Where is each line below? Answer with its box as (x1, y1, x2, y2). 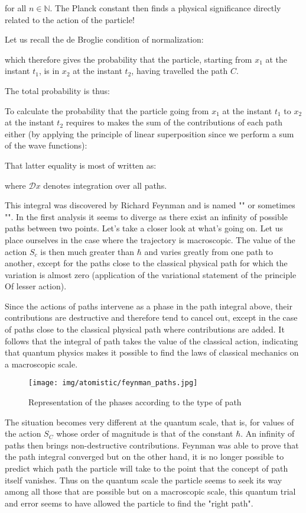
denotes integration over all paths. (43, 179, 167, 191)
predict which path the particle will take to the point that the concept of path (5, 462, 288, 475)
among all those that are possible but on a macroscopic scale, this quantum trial (5, 485, 296, 498)
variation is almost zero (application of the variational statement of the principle (5, 268, 297, 280)
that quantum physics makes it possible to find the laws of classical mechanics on (5, 346, 299, 359)
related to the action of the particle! (5, 13, 135, 25)
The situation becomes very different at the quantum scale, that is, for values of (5, 415, 294, 428)
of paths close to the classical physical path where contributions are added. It (5, 323, 285, 335)
